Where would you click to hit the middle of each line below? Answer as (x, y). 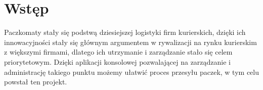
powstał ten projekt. (36, 82)
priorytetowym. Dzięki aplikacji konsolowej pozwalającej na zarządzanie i (117, 61)
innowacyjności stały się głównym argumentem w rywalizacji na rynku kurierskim (130, 42)
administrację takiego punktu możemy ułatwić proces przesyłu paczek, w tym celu (131, 72)
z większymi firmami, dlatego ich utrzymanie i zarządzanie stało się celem (118, 52)
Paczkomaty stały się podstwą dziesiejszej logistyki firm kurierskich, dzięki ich (125, 32)
